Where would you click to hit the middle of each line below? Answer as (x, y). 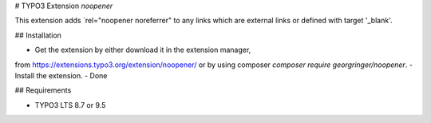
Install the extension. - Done (61, 75)
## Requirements (43, 90)
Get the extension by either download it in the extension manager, (143, 50)
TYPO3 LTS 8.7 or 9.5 (70, 105)
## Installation (38, 35)
